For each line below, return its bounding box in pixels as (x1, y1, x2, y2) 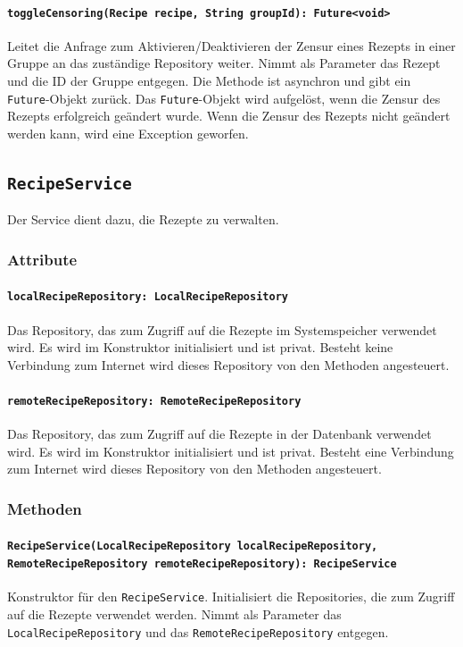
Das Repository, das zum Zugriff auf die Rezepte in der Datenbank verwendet (7, 424, 432, 443)
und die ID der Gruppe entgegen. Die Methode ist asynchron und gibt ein (7, 71, 411, 90)
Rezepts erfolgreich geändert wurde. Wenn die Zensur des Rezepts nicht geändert (7, 106, 451, 125)
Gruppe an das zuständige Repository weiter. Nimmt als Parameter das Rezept (7, 54, 441, 72)
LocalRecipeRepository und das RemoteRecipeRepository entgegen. (7, 622, 389, 641)
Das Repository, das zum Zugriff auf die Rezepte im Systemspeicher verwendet (7, 320, 437, 339)
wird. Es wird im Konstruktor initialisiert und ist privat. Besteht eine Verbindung (7, 441, 454, 460)
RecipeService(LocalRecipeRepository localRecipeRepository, (7, 540, 378, 553)
